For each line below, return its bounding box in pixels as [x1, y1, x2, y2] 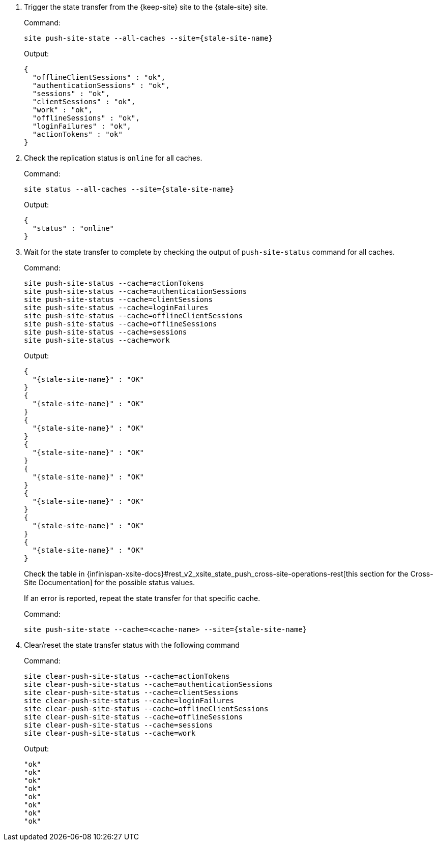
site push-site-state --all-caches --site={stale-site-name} [24, 34, 273, 42]
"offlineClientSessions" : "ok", [32, 73, 166, 81]
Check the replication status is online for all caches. [24, 154, 202, 162]
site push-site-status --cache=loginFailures [24, 304, 209, 312]
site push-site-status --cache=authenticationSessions [24, 287, 247, 295]
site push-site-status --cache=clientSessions [24, 295, 213, 304]
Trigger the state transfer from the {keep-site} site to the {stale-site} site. [24, 3, 268, 11]
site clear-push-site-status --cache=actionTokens [24, 672, 230, 680]
